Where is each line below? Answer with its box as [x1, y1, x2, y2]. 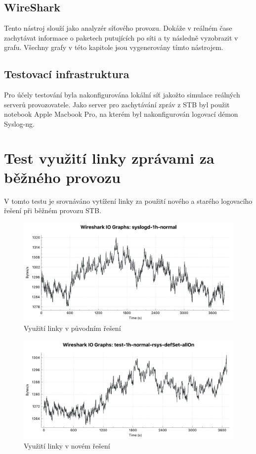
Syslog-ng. [4, 118, 35, 129]
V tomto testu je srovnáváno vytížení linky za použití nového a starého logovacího [4, 195, 253, 206]
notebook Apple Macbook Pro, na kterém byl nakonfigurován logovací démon [4, 109, 238, 119]
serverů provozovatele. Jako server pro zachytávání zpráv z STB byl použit [4, 99, 230, 109]
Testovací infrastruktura [4, 66, 129, 82]
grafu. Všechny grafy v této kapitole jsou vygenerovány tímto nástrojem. [4, 42, 223, 52]
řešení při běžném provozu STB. [4, 205, 101, 216]
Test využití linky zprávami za [4, 147, 214, 168]
